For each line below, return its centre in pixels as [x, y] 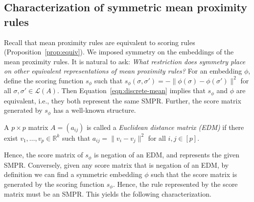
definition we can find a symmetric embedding [73, 174]
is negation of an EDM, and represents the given [167, 155]
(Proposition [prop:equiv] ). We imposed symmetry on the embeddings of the [119, 52]
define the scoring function [44, 80]
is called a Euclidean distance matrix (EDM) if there [165, 127]
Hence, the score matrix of [44, 155]
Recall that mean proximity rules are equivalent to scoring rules [100, 42]
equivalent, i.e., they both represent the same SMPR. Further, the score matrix [123, 100]
